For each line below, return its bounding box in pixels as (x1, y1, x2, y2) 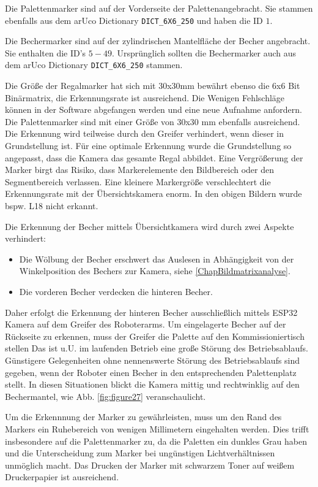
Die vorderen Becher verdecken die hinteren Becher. (19, 285, 213, 297)
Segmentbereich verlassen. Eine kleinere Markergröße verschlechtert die (5, 175, 271, 188)
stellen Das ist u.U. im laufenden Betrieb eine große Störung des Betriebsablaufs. (5, 342, 308, 355)
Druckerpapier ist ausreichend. (5, 470, 119, 483)
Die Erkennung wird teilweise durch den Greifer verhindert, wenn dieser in (5, 127, 284, 140)
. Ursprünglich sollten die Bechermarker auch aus (111, 46, 297, 59)
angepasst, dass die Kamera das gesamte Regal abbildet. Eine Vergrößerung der (5, 151, 303, 164)
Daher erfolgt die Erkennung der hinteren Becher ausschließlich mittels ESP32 (5, 305, 298, 318)
